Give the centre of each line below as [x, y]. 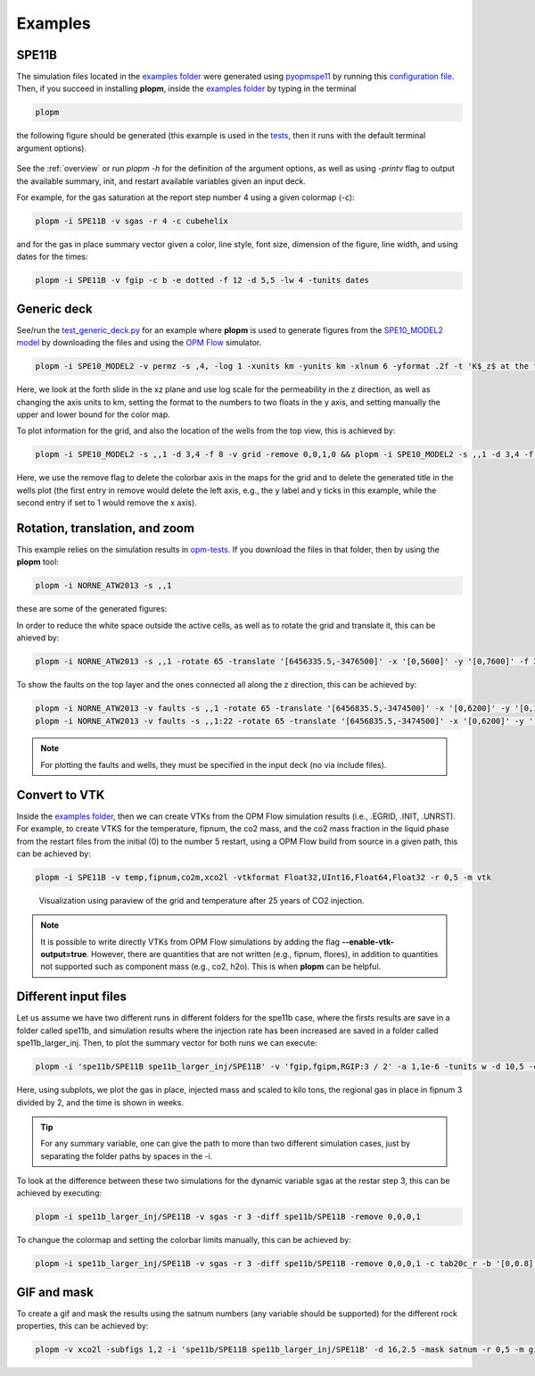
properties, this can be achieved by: [82, 1326]
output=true [64, 955]
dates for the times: [52, 257]
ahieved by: [38, 638]
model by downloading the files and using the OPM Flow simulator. [139, 343]
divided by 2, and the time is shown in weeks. [100, 1102]
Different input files [71, 997]
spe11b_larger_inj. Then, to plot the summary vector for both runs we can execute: [167, 1043]
